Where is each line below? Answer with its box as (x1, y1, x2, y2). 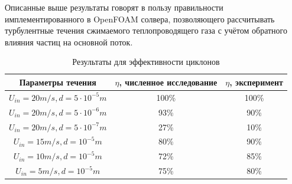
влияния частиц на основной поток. (5, 35, 133, 48)
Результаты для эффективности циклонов (72, 55, 220, 68)
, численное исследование (119, 75, 218, 88)
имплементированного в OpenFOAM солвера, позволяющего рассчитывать (5, 12, 275, 25)
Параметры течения (19, 75, 96, 88)
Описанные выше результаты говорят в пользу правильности (5, 1, 223, 13)
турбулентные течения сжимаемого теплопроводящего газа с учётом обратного (5, 24, 287, 37)
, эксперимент (229, 75, 283, 88)
